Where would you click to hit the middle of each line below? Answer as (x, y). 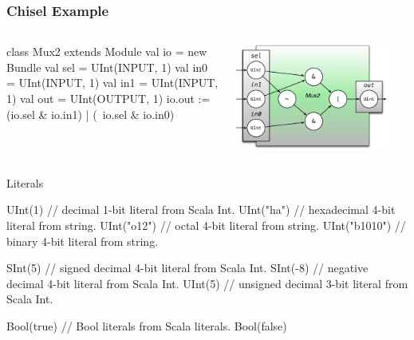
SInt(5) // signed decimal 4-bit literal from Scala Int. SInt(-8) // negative (187, 268)
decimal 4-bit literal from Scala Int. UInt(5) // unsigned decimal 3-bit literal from (207, 283)
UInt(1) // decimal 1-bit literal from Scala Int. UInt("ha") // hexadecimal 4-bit (201, 210)
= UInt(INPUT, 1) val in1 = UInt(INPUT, (112, 83)
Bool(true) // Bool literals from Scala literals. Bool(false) (147, 325)
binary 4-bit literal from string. (83, 241)
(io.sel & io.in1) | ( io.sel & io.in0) (91, 114)
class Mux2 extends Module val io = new (107, 51)
